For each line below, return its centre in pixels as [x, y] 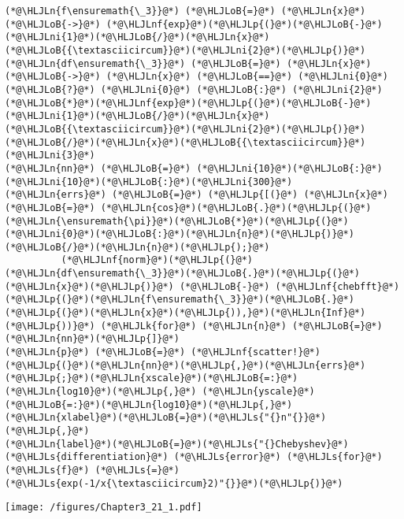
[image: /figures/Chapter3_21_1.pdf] [104, 508]
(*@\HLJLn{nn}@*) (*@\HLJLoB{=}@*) [98, 168]
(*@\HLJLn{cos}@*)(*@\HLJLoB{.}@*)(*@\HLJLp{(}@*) [236, 208]
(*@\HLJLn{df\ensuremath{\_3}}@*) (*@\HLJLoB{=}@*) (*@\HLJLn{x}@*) [188, 63]
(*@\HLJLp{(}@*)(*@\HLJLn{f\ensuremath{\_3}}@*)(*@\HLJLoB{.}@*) [180, 300]
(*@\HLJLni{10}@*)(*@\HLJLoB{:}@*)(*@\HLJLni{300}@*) [149, 182]
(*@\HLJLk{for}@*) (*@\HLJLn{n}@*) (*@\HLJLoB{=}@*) [241, 326]
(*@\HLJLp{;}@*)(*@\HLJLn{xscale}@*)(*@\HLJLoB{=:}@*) [152, 378]
